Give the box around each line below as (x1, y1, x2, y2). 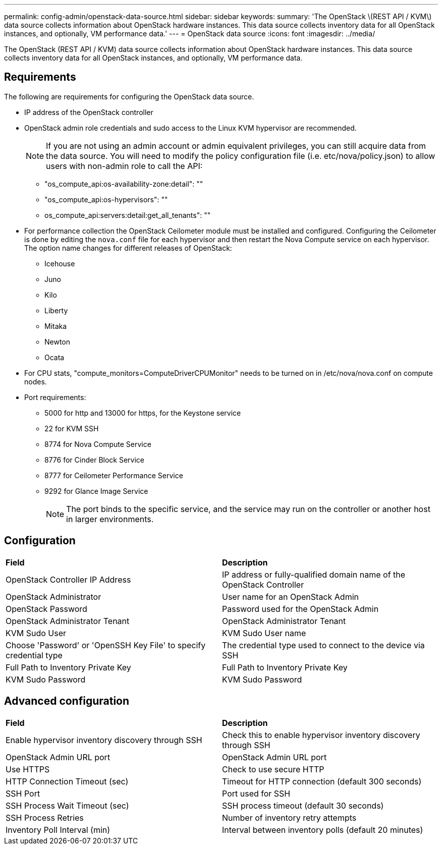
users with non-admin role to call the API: (46, 160, 203, 171)
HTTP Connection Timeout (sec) (6, 776, 129, 786)
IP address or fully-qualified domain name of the (222, 569, 406, 580)
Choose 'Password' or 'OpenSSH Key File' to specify (6, 640, 206, 650)
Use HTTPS (6, 764, 50, 774)
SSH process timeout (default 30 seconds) (222, 800, 384, 811)
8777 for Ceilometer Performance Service (44, 471, 183, 480)
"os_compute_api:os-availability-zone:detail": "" (44, 179, 203, 188)
